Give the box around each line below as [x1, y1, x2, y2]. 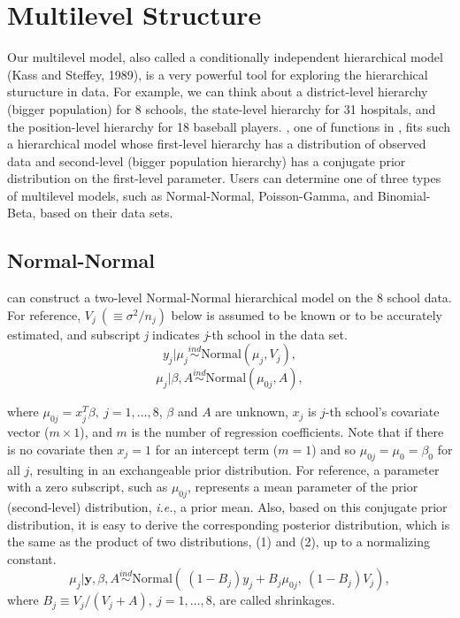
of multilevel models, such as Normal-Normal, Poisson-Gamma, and [7, 186, 374, 204]
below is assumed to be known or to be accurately [171, 305, 442, 324]
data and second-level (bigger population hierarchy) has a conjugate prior [7, 151, 406, 170]
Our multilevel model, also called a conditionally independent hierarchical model [7, 48, 443, 66]
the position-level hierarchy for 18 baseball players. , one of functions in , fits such [7, 117, 451, 135]
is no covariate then [7, 439, 113, 458]
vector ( [7, 423, 50, 441]
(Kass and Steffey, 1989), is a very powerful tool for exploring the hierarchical [7, 65, 428, 83]
